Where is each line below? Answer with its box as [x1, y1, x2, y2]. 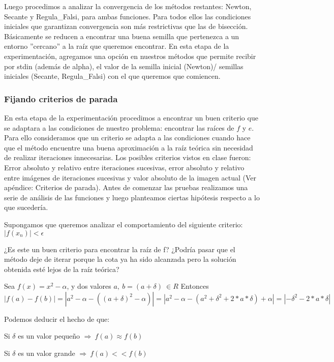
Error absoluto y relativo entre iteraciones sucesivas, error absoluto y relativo [4, 162, 245, 172]
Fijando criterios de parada [4, 92, 118, 105]
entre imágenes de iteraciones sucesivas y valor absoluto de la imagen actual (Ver [4, 172, 256, 183]
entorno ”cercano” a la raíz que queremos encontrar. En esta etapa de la [4, 41, 229, 51]
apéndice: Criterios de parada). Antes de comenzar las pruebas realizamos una [4, 182, 248, 193]
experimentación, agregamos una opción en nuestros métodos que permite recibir [4, 50, 256, 61]
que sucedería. [4, 202, 48, 213]
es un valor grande [18, 348, 75, 358]
